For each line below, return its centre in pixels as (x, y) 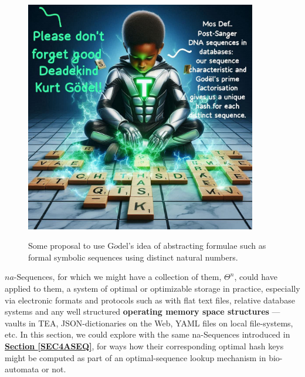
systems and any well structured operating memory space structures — (143, 311)
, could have (256, 277)
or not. (54, 369)
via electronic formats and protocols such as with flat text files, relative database (150, 300)
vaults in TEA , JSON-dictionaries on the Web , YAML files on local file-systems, (149, 323)
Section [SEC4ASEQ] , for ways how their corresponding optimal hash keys (144, 346)
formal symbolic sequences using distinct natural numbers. (133, 257)
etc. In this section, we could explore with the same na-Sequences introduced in (148, 334)
